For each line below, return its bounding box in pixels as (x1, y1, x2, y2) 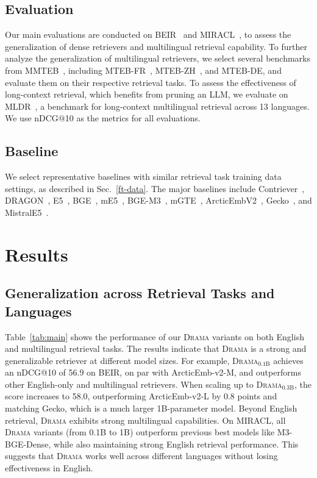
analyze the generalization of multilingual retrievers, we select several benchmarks (5, 52, 311, 65)
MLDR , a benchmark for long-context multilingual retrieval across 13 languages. (5, 99, 310, 112)
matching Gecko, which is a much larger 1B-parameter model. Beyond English (5, 402, 297, 415)
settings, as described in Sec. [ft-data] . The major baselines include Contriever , (5, 182, 305, 194)
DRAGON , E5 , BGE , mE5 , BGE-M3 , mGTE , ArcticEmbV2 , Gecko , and (5, 194, 312, 207)
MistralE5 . (5, 205, 49, 218)
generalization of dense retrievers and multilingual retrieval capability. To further (5, 40, 307, 52)
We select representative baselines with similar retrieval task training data (5, 170, 282, 183)
